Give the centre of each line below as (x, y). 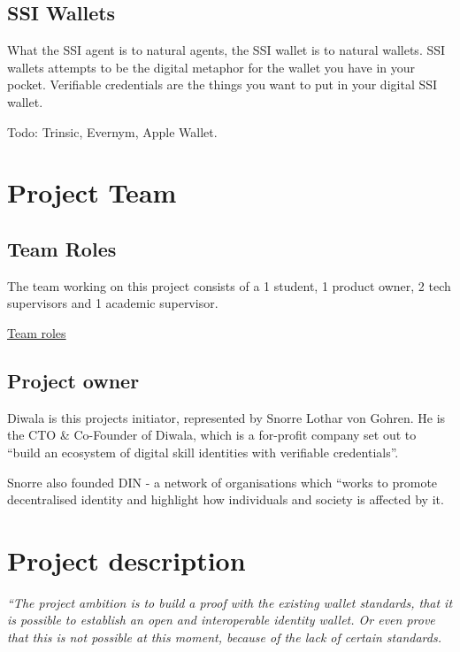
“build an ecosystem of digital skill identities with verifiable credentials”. (203, 452)
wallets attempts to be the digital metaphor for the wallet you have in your (211, 67)
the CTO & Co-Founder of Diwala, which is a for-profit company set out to (212, 435)
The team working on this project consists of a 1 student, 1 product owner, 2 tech (229, 285)
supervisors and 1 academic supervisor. (113, 303)
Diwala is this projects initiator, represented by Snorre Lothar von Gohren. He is (226, 417)
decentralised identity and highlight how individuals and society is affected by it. (226, 499)
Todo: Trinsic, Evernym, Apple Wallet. (112, 131)
